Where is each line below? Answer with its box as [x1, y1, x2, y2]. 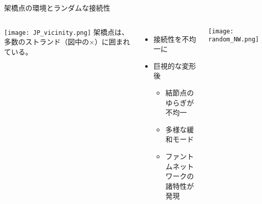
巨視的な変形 [153, 60, 196, 71]
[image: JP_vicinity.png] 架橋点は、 [4, 26, 129, 37]
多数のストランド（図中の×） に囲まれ [4, 36, 130, 47]
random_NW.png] [208, 36, 259, 43]
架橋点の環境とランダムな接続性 [4, 3, 110, 13]
